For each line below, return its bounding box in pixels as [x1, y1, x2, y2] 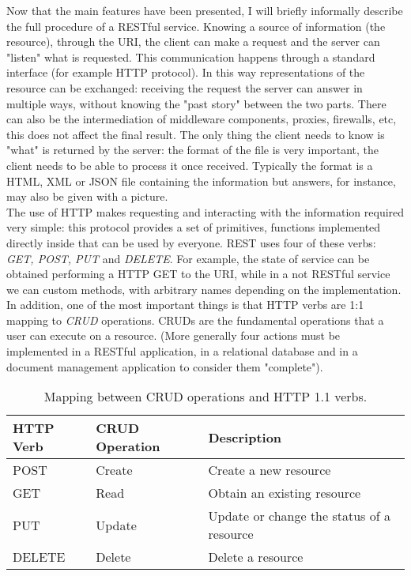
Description [208, 427, 282, 446]
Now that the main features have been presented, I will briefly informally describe [6, 2, 403, 18]
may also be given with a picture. [6, 188, 168, 205]
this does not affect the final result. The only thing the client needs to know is [6, 126, 385, 142]
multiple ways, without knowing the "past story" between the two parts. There [6, 95, 386, 111]
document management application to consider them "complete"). [6, 358, 323, 375]
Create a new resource [208, 461, 331, 480]
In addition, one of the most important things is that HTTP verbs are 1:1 [6, 296, 364, 313]
